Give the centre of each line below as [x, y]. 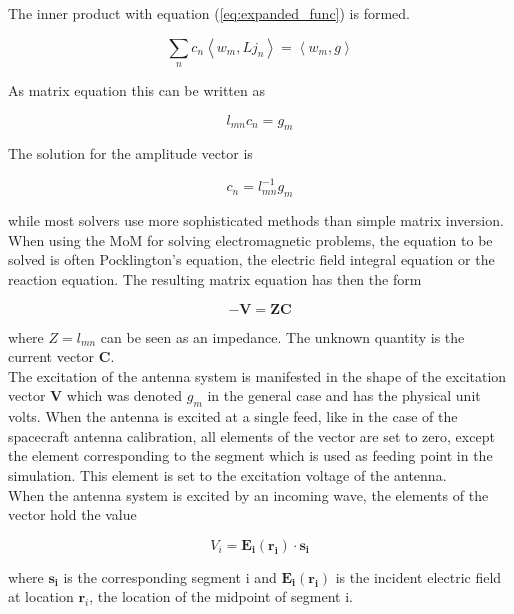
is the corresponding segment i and [170, 576]
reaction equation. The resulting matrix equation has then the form [215, 279]
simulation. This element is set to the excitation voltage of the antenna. [227, 475]
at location [41, 596]
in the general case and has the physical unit [344, 395]
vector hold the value [72, 514]
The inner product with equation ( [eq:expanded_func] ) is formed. [209, 13]
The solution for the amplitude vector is [130, 153]
